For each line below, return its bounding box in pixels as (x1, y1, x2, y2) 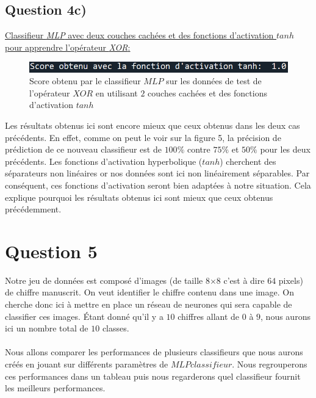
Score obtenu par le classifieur (29, 74, 141, 87)
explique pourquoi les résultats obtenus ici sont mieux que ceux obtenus (5, 190, 273, 203)
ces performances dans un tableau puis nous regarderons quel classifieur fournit (5, 369, 301, 382)
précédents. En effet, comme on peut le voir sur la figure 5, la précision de (5, 131, 281, 143)
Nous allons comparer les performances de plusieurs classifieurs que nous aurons (5, 346, 303, 358)
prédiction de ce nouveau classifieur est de (5, 143, 162, 156)
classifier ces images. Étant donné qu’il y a (5, 309, 163, 322)
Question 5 (5, 238, 98, 263)
